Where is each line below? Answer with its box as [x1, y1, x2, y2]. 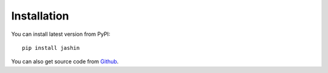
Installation [11, 9, 69, 23]
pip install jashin [22, 44, 80, 51]
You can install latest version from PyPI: [11, 30, 111, 38]
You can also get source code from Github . [11, 58, 119, 65]
